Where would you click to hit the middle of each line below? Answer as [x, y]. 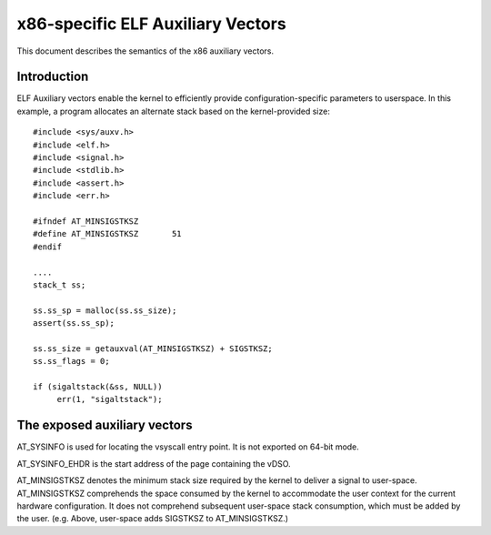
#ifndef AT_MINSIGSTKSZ [86, 221]
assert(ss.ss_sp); [74, 323]
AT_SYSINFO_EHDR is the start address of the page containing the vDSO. [154, 463]
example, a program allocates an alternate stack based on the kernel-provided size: [174, 111]
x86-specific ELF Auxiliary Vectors [151, 24]
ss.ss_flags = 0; [71, 361]
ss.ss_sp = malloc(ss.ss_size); [105, 310]
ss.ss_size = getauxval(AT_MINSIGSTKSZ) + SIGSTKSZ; [153, 348]
